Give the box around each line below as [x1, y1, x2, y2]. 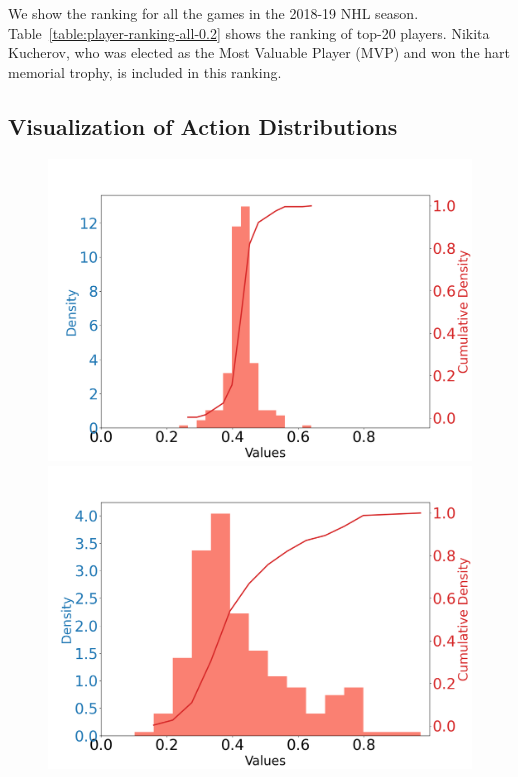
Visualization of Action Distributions [8, 110, 398, 141]
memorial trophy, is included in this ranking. [8, 61, 282, 82]
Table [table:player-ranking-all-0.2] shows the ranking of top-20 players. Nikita [8, 22, 490, 43]
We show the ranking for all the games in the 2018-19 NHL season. [8, 3, 419, 23]
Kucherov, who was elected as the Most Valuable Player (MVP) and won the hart [8, 42, 510, 63]
